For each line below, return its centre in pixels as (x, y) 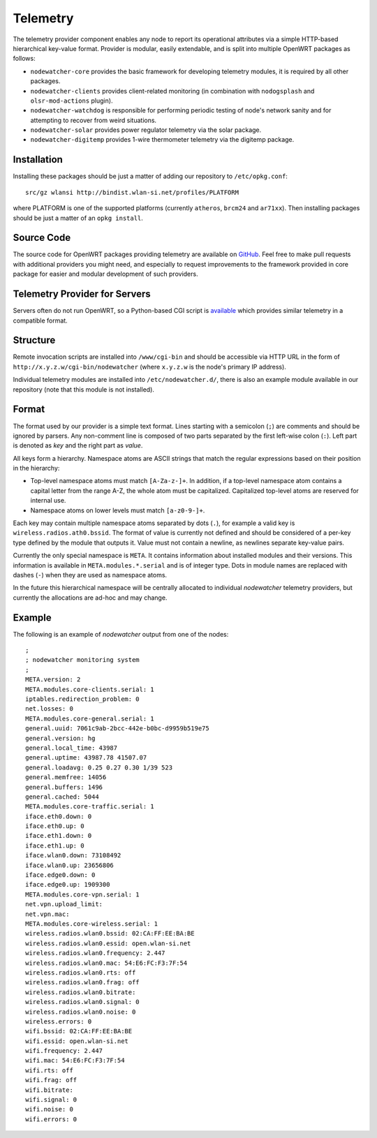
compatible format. (40, 320)
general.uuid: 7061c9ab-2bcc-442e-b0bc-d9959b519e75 (117, 729)
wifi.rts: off (49, 1070)
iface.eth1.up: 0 (55, 845)
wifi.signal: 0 (51, 1100)
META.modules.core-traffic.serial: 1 (90, 807)
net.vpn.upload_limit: (64, 904)
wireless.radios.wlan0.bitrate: (81, 992)
